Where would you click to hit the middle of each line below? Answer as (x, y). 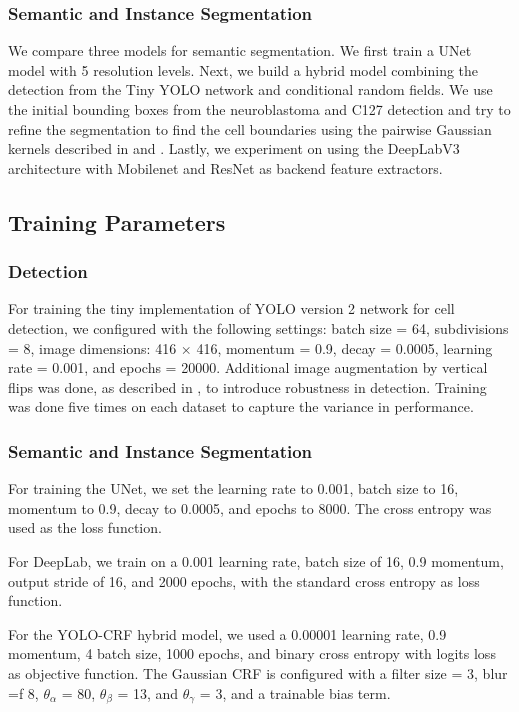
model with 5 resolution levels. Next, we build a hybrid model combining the (243, 69)
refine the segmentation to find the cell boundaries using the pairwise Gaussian (250, 128)
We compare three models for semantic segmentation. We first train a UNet (240, 50)
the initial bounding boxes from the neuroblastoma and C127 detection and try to (259, 109)
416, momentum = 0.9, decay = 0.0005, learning (344, 347)
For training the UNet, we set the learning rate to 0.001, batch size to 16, (233, 488)
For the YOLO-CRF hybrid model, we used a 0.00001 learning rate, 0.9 (227, 633)
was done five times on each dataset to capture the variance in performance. (241, 406)
